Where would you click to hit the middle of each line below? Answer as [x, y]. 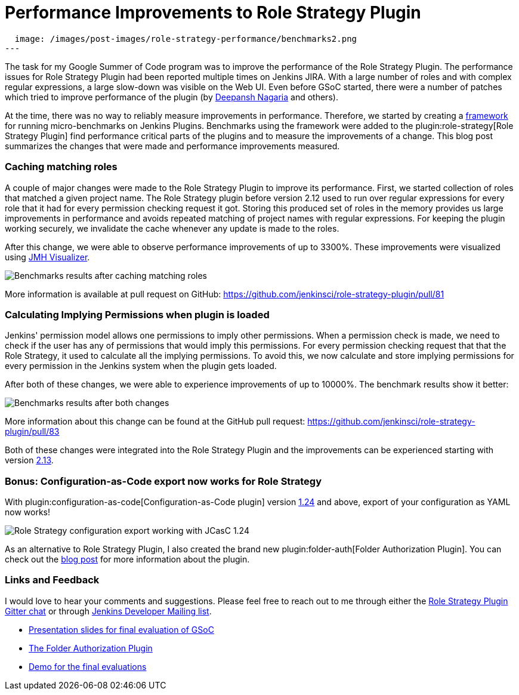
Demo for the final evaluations [88, 666]
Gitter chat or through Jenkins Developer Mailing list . [108, 611]
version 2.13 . [29, 460]
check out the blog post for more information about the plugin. [127, 559]
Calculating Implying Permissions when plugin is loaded [137, 314]
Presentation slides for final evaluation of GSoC [121, 629]
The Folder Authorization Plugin [91, 648]
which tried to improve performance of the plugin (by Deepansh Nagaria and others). [172, 97]
